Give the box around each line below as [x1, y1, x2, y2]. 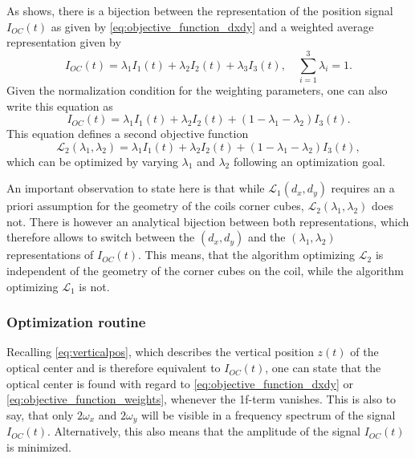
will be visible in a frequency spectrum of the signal [140, 406, 396, 423]
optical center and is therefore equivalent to [6, 359, 221, 376]
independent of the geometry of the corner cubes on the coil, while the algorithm [6, 262, 404, 279]
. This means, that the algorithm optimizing [138, 246, 356, 263]
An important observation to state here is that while [6, 180, 265, 197]
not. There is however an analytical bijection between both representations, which [6, 213, 409, 229]
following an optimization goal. [233, 152, 385, 169]
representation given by [6, 34, 121, 51]
